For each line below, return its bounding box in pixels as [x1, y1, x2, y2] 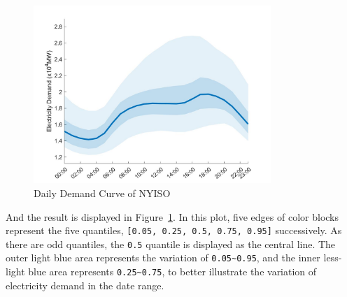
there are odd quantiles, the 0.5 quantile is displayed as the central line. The [6, 236, 336, 251]
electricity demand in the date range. [6, 277, 164, 292]
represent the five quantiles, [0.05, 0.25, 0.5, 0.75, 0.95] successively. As [6, 223, 342, 238]
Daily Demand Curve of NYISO [34, 185, 171, 200]
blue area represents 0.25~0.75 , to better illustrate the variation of [28, 264, 317, 279]
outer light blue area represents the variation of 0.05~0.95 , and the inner [6, 250, 320, 265]
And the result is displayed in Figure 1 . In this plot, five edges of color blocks [6, 209, 339, 224]
